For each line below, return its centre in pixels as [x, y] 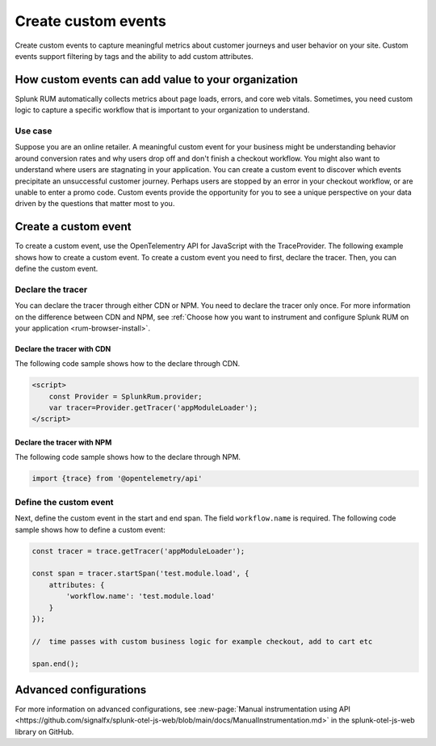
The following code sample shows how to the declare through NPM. [128, 457]
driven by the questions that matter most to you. [95, 204]
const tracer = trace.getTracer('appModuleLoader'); [138, 551]
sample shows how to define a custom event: [90, 529]
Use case [34, 131]
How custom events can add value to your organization [157, 80]
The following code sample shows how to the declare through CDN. [128, 364]
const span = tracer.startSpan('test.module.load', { [140, 573]
